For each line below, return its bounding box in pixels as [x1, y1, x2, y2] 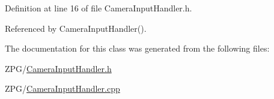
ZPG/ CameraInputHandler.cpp [5, 82, 120, 95]
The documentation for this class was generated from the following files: [5, 42, 270, 55]
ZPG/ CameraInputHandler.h [5, 62, 112, 74]
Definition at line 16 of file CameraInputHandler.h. [5, 2, 192, 14]
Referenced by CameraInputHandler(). [5, 22, 147, 34]
